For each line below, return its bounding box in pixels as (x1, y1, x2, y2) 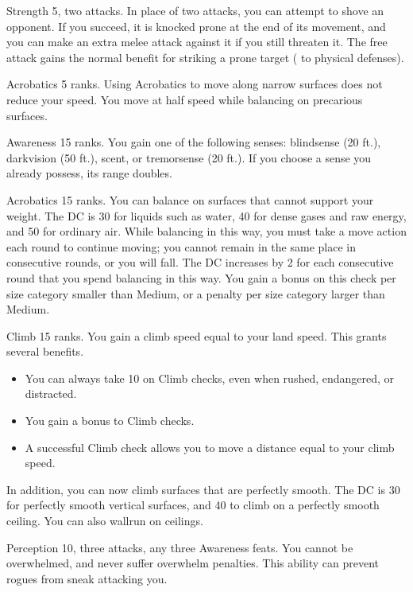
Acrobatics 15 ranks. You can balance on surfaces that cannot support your (6, 191, 374, 208)
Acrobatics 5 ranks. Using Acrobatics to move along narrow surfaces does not (6, 76, 383, 92)
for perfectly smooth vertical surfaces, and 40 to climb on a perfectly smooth (6, 497, 380, 513)
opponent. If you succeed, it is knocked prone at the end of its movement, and (6, 18, 386, 34)
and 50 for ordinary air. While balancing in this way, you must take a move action (6, 223, 407, 240)
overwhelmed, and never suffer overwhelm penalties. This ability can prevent (6, 555, 380, 571)
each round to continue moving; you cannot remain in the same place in (6, 238, 356, 255)
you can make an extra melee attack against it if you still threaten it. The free (6, 33, 388, 50)
